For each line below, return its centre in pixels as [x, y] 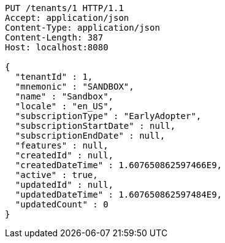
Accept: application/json [67, 18]
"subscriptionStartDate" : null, [95, 126]
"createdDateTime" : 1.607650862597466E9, [119, 165]
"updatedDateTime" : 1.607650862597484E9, [119, 195]
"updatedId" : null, [64, 185]
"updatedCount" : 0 [62, 204]
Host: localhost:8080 [57, 47]
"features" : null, [62, 145]
